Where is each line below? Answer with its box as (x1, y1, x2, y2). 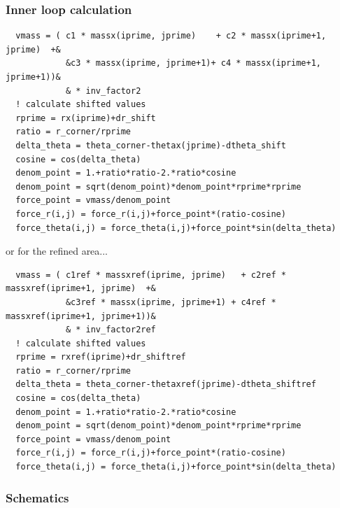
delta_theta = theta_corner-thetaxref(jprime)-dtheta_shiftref (15, 379, 316, 390)
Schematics (6, 488, 69, 506)
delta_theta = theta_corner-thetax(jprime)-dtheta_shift (15, 140, 286, 150)
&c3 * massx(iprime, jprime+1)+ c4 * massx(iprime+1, (65, 58, 322, 69)
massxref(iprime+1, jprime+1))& (6, 311, 156, 321)
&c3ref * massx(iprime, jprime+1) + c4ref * (65, 297, 276, 307)
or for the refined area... (6, 244, 108, 258)
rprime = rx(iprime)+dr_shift (15, 113, 156, 123)
